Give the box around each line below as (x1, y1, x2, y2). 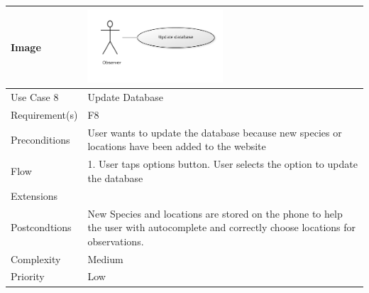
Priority (11, 269, 45, 284)
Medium (87, 251, 123, 266)
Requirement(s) (11, 107, 78, 122)
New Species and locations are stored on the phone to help (87, 206, 343, 220)
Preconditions (11, 132, 70, 146)
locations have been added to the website (87, 139, 266, 154)
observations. (87, 233, 144, 248)
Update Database (87, 90, 163, 105)
